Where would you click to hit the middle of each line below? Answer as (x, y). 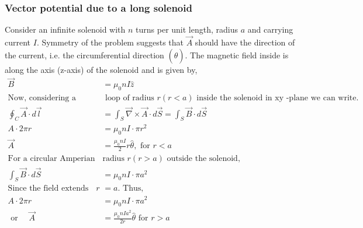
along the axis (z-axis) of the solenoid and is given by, (101, 69)
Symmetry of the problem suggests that (113, 42)
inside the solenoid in (234, 98)
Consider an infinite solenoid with (65, 29)
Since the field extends (48, 189)
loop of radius (130, 98)
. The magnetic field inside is (237, 55)
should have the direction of (245, 42)
